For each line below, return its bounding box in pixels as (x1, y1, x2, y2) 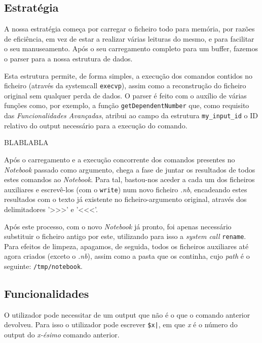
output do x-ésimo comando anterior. (4, 329, 120, 340)
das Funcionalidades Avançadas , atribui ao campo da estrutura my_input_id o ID (4, 110, 258, 121)
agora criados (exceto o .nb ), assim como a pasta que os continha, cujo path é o (4, 251, 250, 261)
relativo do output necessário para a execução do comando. (4, 120, 188, 130)
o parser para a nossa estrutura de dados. (4, 53, 133, 63)
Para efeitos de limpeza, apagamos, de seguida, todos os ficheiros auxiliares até (4, 241, 249, 251)
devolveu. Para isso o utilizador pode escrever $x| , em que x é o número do (4, 319, 238, 330)
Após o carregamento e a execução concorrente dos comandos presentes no (4, 154, 235, 164)
